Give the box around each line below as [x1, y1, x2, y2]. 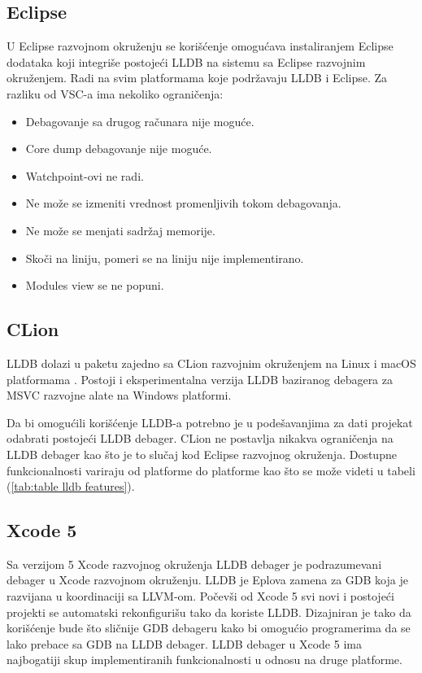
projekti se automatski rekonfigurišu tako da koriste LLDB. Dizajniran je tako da [7, 603, 411, 620]
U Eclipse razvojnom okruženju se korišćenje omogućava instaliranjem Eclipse [7, 37, 394, 55]
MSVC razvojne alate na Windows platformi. [7, 387, 232, 404]
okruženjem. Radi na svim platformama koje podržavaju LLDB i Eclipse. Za [7, 69, 388, 86]
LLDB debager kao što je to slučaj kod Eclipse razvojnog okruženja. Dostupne [7, 445, 397, 462]
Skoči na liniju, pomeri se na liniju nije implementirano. [25, 249, 304, 266]
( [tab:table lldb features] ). [7, 478, 135, 495]
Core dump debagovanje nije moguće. [25, 140, 212, 157]
